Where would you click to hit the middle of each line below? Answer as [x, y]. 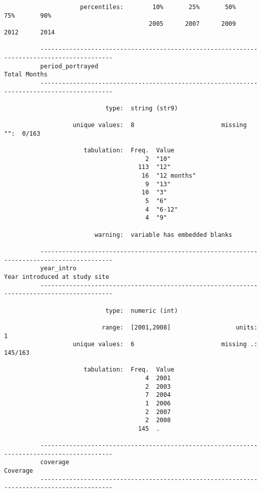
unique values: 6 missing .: [165, 344]
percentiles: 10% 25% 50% [158, 7]
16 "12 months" [169, 176]
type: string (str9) [142, 108]
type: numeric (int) [142, 311]
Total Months [26, 75]
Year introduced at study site [57, 277]
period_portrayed [69, 66]
